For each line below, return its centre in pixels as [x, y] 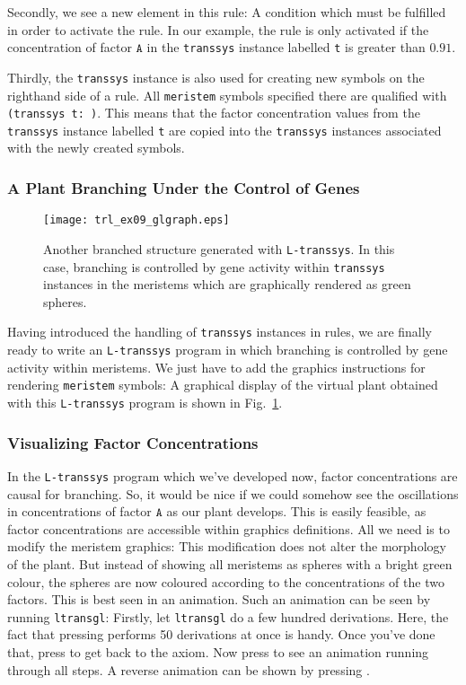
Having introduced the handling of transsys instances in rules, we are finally [220, 332]
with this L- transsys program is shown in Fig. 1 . [145, 402]
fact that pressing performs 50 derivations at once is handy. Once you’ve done [221, 634]
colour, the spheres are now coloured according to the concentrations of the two [226, 581]
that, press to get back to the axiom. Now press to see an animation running [218, 651]
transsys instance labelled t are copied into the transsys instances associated [224, 130]
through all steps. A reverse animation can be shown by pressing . [189, 669]
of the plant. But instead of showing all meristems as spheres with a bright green [230, 563]
